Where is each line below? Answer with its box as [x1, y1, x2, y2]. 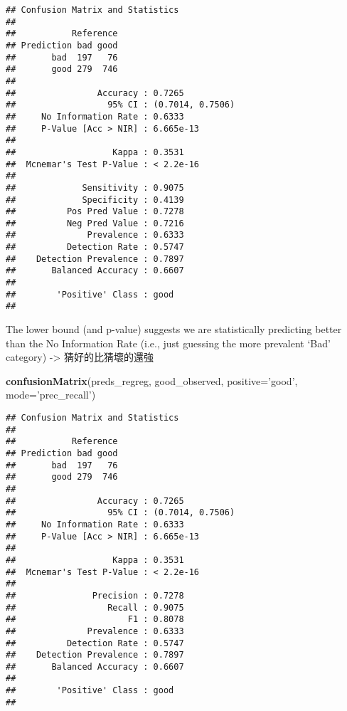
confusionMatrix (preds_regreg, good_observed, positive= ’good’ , [6, 373, 298, 388]
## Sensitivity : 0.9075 [6, 182, 184, 193]
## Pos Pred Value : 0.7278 [6, 206, 184, 217]
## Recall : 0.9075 [6, 602, 184, 613]
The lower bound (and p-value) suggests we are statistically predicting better [6, 322, 342, 337]
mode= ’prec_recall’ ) [6, 387, 96, 402]
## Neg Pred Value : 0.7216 [6, 218, 184, 228]
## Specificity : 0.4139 [6, 194, 184, 205]
